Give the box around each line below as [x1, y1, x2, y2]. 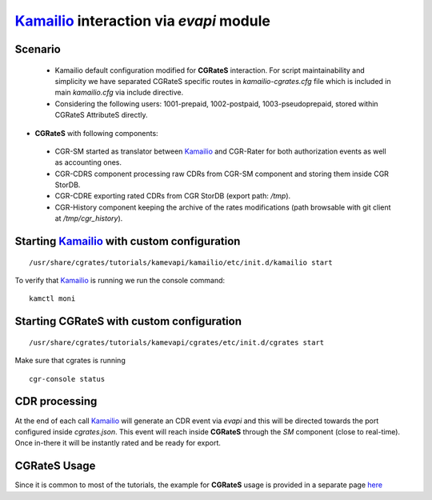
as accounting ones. [54, 158, 122, 167]
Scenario [14, 42, 62, 56]
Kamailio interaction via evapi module [14, 12, 271, 30]
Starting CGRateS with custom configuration [14, 314, 242, 328]
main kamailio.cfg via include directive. [54, 88, 184, 98]
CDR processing [14, 394, 98, 408]
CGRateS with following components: [34, 128, 159, 138]
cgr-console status [29, 374, 106, 383]
